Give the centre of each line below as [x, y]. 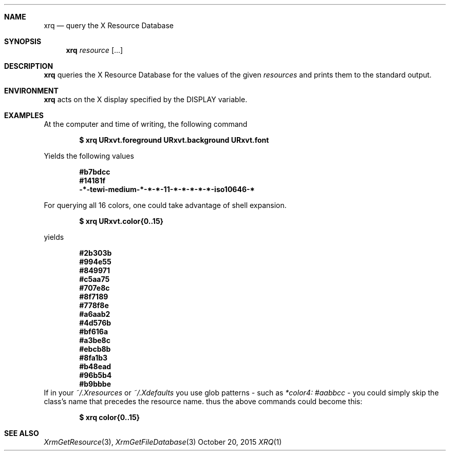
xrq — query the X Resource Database [109, 25]
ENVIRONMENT [31, 91]
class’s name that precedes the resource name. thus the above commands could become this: [203, 401]
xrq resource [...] [95, 50]
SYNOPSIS [23, 41]
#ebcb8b [95, 349]
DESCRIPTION [29, 66]
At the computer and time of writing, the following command [146, 124]
